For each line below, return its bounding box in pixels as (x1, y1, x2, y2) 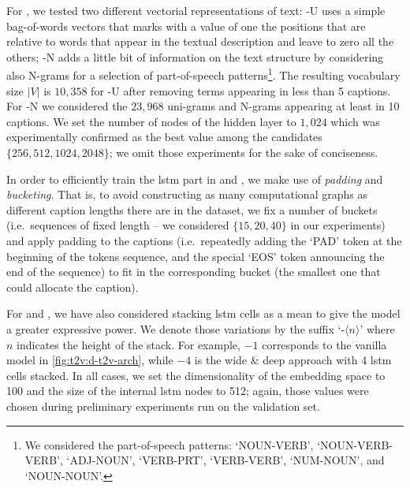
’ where (360, 320, 395, 337)
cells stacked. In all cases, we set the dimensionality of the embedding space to (6, 367, 386, 383)
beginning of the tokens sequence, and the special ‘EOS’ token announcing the (6, 248, 385, 264)
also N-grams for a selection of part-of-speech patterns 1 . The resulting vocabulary (6, 65, 401, 84)
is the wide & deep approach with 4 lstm (194, 352, 392, 368)
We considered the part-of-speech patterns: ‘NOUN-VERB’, (24, 436, 314, 453)
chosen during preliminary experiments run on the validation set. (6, 397, 320, 414)
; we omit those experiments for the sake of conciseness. (109, 144, 378, 160)
